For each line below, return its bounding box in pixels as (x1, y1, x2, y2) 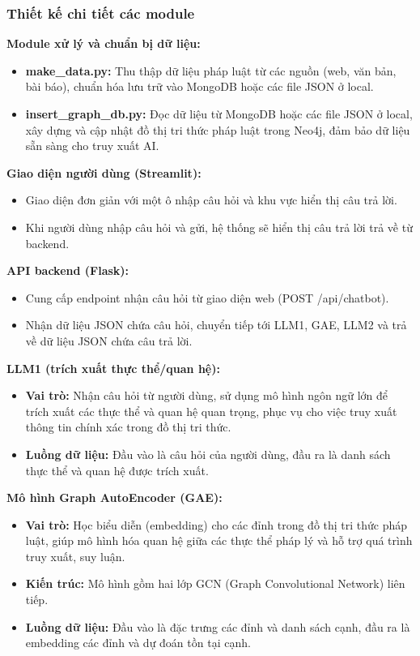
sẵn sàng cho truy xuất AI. (25, 137, 159, 154)
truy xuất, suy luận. (25, 547, 125, 564)
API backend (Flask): (6, 262, 129, 279)
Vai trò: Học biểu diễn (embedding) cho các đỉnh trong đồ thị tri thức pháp (25, 516, 408, 533)
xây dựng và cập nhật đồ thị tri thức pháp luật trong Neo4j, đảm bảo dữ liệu (25, 121, 410, 138)
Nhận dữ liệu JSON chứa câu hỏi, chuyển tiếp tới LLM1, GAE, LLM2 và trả (25, 316, 407, 333)
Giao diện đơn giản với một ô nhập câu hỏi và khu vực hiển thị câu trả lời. (25, 191, 397, 208)
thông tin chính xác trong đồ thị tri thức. (25, 418, 231, 435)
